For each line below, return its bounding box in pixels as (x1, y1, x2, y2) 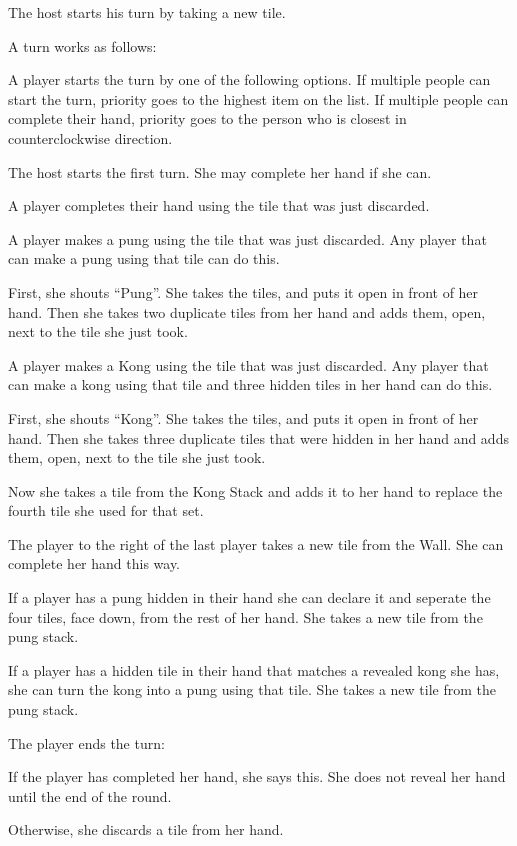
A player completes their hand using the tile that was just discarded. (8, 195, 430, 216)
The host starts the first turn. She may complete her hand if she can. (8, 161, 432, 182)
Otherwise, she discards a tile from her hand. (8, 819, 284, 840)
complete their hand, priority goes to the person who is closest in (8, 108, 407, 129)
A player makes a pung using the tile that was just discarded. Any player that (8, 228, 487, 249)
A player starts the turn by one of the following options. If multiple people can (8, 69, 491, 90)
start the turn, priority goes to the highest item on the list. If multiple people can (8, 88, 509, 109)
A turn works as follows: (8, 35, 157, 56)
